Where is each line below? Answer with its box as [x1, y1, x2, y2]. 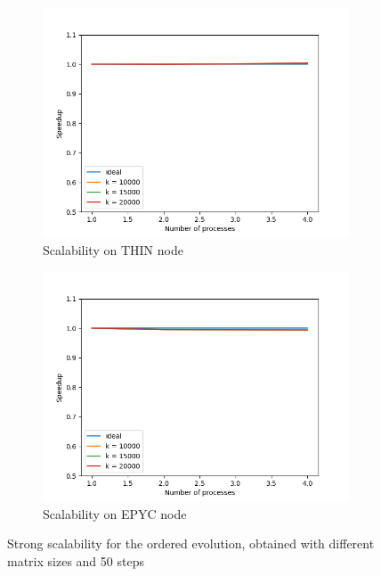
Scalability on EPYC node [43, 504, 187, 523]
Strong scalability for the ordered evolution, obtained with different [7, 534, 375, 553]
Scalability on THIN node [43, 240, 183, 259]
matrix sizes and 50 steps [7, 551, 144, 570]
